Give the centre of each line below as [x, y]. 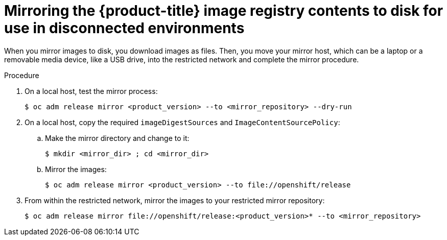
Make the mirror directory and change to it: [117, 138]
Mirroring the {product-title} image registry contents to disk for [224, 11]
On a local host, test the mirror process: [91, 91]
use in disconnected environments [124, 28]
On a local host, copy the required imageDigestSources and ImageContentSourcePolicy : [182, 122]
